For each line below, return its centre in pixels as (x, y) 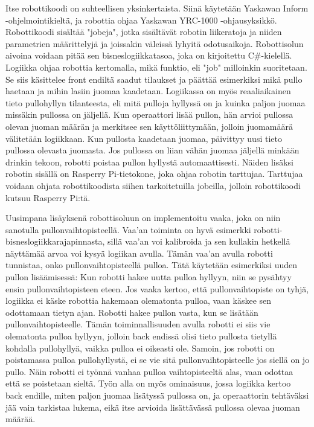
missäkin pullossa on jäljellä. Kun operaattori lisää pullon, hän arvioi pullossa (149, 114)
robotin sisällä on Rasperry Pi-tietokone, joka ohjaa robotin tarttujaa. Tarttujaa (154, 174)
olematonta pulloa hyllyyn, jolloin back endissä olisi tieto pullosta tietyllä (141, 336)
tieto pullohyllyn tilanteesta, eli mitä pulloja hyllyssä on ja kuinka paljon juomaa (155, 102)
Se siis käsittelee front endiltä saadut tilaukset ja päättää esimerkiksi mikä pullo (154, 79)
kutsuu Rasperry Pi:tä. (48, 197)
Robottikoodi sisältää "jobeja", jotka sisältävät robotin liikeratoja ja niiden (144, 32)
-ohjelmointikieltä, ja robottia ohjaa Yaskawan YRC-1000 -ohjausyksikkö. (141, 20)
